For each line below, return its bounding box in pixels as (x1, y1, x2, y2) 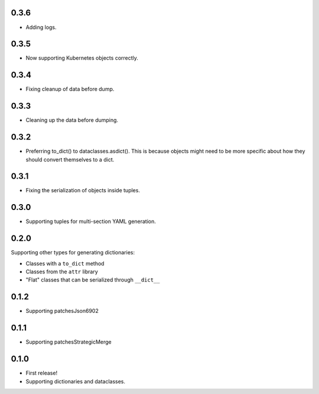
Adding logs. (25, 24, 57, 31)
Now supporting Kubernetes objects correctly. (25, 54, 139, 62)
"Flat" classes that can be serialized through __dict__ (25, 276, 160, 283)
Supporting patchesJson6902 (25, 308, 99, 315)
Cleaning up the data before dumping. (25, 117, 118, 124)
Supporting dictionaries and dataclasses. (25, 377, 126, 385)
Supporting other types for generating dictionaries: (11, 249, 135, 256)
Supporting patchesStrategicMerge (25, 338, 112, 345)
